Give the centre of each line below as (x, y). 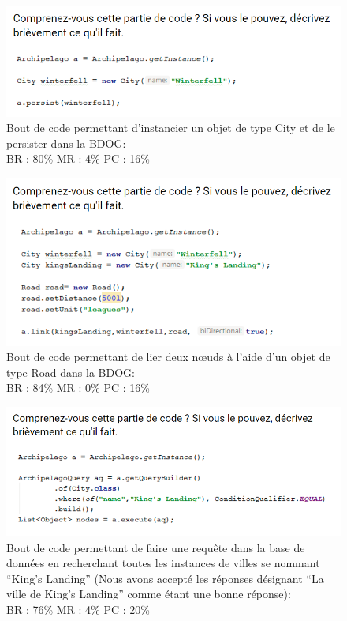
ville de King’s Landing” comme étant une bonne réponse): (149, 594)
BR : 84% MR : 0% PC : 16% (78, 388)
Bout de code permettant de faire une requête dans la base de (156, 547)
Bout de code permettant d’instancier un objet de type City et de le (171, 128)
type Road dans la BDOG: (71, 372)
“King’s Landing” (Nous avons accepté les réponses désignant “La (165, 578)
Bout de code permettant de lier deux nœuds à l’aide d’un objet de (168, 357)
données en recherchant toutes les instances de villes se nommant (163, 563)
